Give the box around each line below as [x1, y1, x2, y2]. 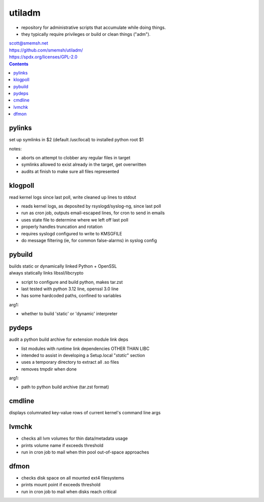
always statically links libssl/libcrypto [9, 270, 84, 276]
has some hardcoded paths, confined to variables [21, 293, 122, 299]
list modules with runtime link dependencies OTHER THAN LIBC [21, 346, 150, 351]
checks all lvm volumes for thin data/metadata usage [21, 435, 128, 441]
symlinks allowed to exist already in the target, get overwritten [21, 162, 147, 168]
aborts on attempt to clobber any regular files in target [21, 154, 131, 160]
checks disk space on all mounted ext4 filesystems [21, 475, 125, 480]
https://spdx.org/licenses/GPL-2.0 [9, 54, 78, 60]
